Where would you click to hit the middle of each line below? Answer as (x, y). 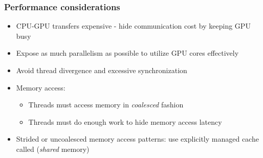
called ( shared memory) (53, 149)
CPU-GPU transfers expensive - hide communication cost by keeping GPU (133, 26)
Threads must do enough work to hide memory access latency (125, 121)
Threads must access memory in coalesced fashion (106, 105)
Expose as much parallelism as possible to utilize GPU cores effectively (127, 53)
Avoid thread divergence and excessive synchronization (102, 70)
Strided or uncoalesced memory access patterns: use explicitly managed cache (137, 139)
